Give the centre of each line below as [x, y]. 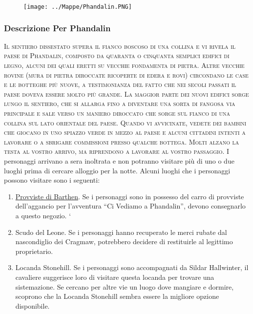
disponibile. [32, 305]
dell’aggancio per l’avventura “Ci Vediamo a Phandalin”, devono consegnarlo [130, 206]
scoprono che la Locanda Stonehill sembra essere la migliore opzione [117, 296]
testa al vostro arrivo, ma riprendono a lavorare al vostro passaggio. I [117, 151]
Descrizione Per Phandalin [57, 28]
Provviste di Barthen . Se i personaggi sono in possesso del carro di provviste [130, 196]
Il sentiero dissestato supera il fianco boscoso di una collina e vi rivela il [120, 46]
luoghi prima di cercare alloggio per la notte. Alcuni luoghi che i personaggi [117, 170]
